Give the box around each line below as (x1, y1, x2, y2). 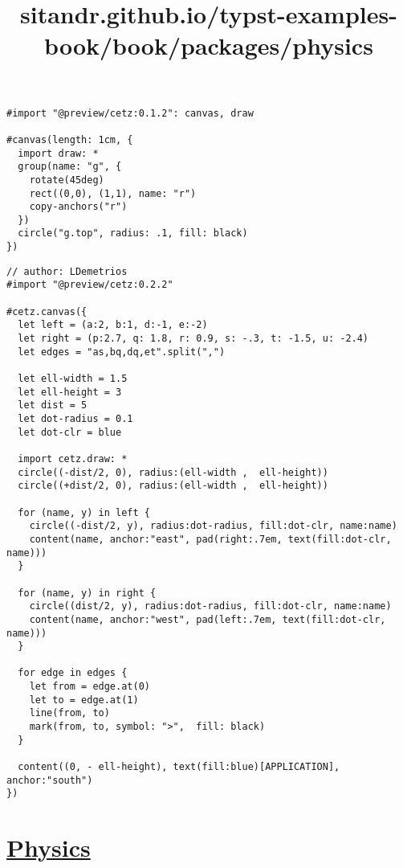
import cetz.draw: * (18, 452, 128, 465)
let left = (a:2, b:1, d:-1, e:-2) (18, 319, 208, 331)
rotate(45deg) (29, 174, 104, 186)
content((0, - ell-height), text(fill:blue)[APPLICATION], (18, 761, 340, 773)
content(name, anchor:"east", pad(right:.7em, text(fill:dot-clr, (29, 533, 392, 545)
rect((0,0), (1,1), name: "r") (29, 187, 197, 199)
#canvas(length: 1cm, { (6, 133, 133, 145)
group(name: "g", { (18, 161, 122, 173)
